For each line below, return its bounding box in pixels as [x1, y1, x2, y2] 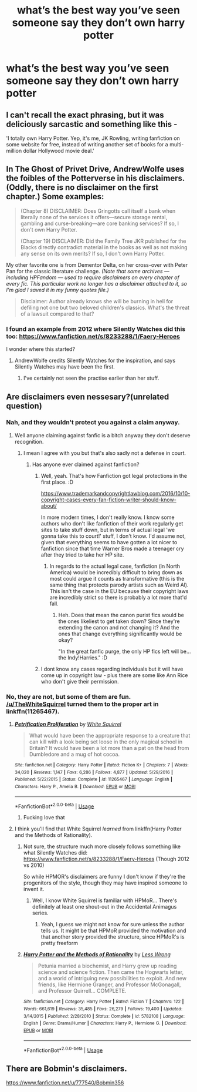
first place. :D [40, 478, 74, 485]
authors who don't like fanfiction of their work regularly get [40, 520, 184, 527]
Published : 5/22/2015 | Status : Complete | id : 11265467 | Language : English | [14, 776, 173, 782]
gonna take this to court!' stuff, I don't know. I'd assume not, [40, 532, 186, 540]
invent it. [23, 886, 45, 893]
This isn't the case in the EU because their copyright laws [49, 587, 189, 594]
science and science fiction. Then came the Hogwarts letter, [38, 969, 184, 976]
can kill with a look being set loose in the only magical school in [29, 738, 183, 745]
